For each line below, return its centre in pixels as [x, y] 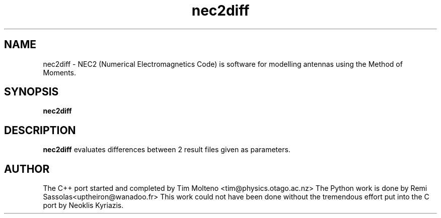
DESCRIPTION [40, 130]
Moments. [59, 72]
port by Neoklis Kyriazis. [83, 205]
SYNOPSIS [31, 92]
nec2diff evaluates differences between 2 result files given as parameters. [167, 150]
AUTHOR [27, 169]
